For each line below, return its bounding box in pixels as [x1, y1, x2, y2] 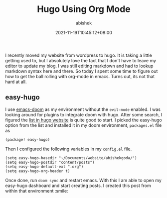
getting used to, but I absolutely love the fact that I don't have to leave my [5, 57, 156, 63]
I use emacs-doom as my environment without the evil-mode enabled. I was [5, 106, 161, 112]
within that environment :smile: [5, 188, 68, 194]
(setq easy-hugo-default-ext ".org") [5, 164, 84, 169]
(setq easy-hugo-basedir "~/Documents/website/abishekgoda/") [5, 155, 137, 160]
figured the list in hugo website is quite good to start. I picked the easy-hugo [5, 117, 162, 123]
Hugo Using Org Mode [37, 3, 131, 15]
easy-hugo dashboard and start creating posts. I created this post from [5, 183, 151, 189]
